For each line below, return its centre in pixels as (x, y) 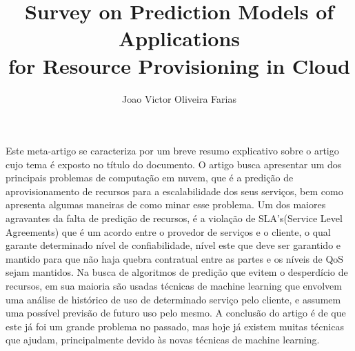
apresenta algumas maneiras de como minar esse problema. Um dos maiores (166, 204)
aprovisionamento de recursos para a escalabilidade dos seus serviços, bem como (174, 191)
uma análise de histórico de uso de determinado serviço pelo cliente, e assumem (173, 299)
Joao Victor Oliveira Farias (179, 98)
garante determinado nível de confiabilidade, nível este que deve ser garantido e (173, 245)
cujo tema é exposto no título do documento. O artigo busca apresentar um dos (174, 164)
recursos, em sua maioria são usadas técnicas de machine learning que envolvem (174, 286)
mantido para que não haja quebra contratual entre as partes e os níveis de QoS (175, 258)
